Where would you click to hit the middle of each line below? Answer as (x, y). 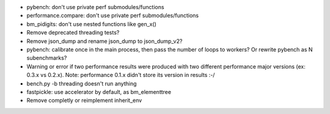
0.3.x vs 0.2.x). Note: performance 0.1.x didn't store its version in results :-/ (121, 75)
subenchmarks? (47, 58)
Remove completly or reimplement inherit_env (84, 101)
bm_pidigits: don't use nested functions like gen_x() (92, 24)
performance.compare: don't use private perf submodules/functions (112, 16)
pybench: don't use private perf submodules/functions (95, 7)
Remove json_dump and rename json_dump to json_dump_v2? (105, 41)
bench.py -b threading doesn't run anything (82, 83)
